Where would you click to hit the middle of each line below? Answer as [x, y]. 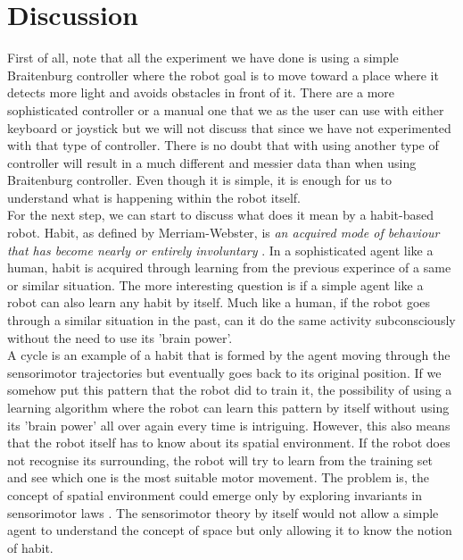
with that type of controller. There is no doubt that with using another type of [223, 145]
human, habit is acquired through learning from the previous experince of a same [229, 267]
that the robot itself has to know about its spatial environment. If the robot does [229, 443]
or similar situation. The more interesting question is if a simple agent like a [215, 284]
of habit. [30, 547]
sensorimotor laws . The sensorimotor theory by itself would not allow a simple [223, 512]
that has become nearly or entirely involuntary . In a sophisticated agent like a [220, 250]
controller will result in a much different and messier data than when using [212, 162]
